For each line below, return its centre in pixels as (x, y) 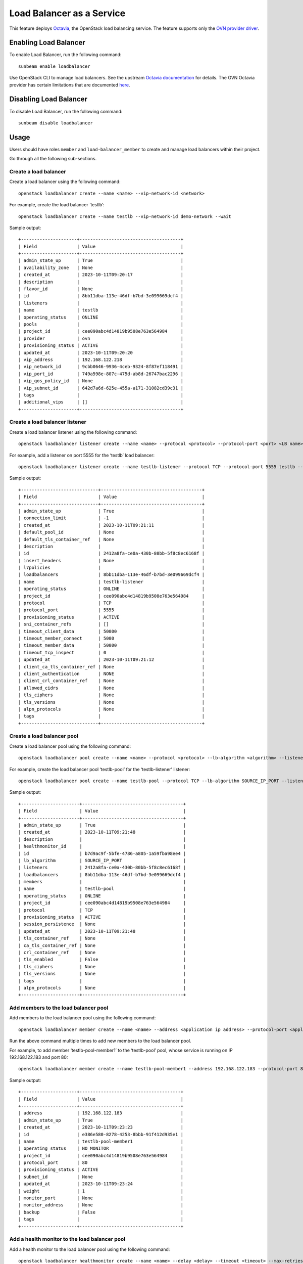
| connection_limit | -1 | (112, 518)
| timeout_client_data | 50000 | (112, 631)
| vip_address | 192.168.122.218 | (101, 359)
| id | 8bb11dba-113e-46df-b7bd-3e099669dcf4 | (101, 296)
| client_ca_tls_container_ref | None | (112, 667)
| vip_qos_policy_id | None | (101, 381)
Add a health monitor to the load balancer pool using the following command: (90, 1249)
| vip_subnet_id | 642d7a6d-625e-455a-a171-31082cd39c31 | (101, 388)
